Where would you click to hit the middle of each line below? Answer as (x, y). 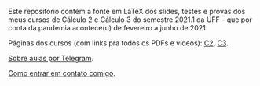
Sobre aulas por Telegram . (51, 58)
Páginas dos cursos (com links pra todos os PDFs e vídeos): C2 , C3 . (119, 43)
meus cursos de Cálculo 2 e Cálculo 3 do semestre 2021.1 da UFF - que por (130, 20)
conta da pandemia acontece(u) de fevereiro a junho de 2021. (108, 28)
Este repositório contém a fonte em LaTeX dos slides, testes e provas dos (127, 11)
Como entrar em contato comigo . (62, 73)
